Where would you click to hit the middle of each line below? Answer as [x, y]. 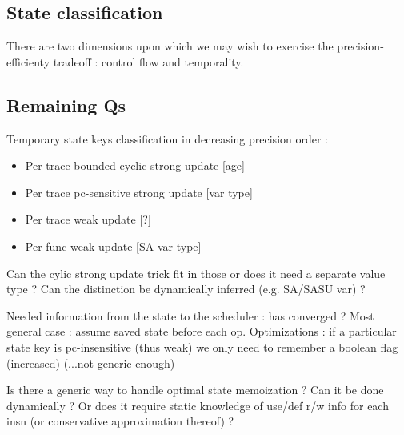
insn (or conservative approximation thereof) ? [120, 421]
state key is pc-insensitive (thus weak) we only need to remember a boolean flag [202, 346]
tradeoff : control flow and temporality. [148, 61]
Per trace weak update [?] [88, 219]
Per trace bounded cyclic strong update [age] [135, 165]
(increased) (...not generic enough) [91, 362]
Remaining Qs [66, 105]
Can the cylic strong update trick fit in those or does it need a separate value [196, 273]
